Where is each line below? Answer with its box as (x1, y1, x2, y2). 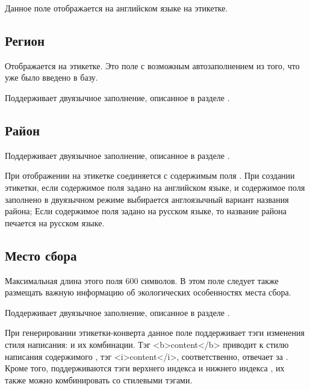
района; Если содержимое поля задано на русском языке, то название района (5, 205, 287, 217)
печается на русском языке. (5, 216, 105, 229)
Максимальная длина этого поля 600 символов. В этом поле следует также (5, 274, 279, 286)
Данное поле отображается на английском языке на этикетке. (5, 2, 228, 14)
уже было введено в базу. (5, 71, 98, 84)
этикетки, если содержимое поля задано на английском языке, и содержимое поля (5, 181, 305, 193)
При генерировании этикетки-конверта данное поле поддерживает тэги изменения (5, 326, 305, 339)
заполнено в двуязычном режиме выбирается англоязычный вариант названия (5, 193, 289, 205)
